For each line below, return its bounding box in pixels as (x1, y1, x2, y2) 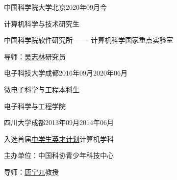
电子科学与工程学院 (4, 101, 66, 111)
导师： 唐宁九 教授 (4, 166, 59, 177)
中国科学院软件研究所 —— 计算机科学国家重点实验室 (4, 35, 174, 45)
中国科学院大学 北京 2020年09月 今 (4, 2, 107, 12)
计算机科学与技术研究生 (4, 18, 79, 28)
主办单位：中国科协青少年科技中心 (4, 150, 114, 160)
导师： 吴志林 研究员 (4, 51, 66, 61)
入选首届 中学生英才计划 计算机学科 (4, 133, 114, 144)
